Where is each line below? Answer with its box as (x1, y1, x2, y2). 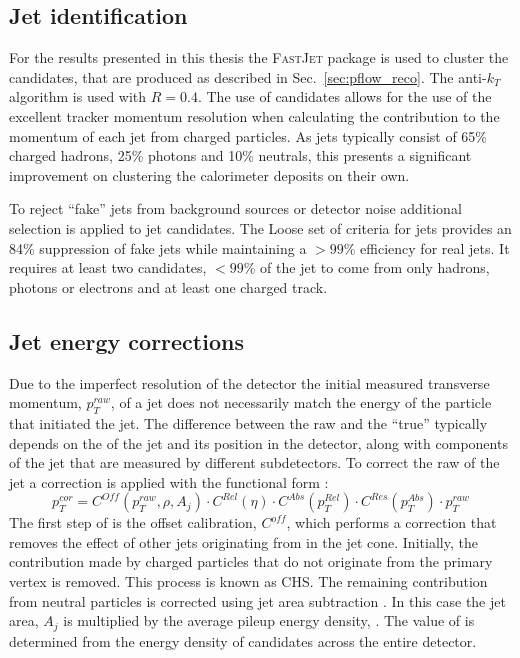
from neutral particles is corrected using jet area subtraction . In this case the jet (9, 590, 506, 611)
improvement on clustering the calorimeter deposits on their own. (9, 164, 410, 185)
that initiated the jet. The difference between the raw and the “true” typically (9, 412, 488, 433)
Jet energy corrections (9, 325, 244, 356)
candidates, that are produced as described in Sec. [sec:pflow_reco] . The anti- (9, 66, 487, 87)
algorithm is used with (9, 86, 147, 107)
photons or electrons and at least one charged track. (9, 276, 328, 297)
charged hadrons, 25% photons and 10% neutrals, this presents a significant (9, 145, 472, 166)
